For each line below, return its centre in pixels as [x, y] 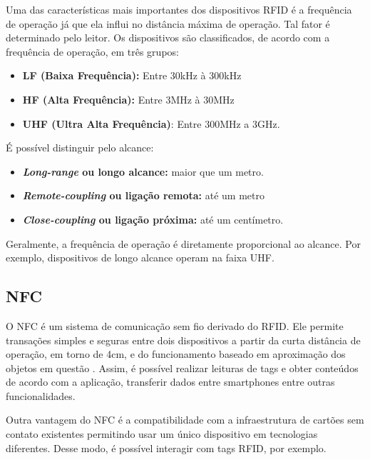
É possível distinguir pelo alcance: [80, 147]
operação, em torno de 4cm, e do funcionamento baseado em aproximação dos [176, 354]
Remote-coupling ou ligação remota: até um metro [143, 195]
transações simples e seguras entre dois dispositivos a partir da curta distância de [183, 340]
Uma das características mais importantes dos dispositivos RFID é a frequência [179, 9]
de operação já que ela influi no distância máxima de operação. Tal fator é [168, 23]
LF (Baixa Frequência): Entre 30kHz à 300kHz [132, 75]
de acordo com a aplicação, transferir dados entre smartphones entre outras [170, 382]
